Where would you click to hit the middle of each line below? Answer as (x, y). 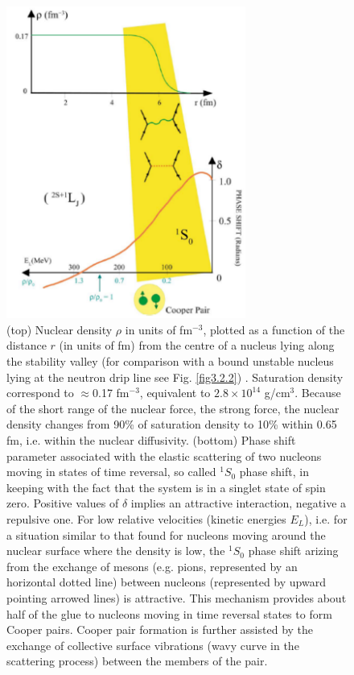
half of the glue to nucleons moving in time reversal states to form (169, 613)
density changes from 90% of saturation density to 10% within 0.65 (172, 424)
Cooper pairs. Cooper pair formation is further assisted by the (160, 629)
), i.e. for (326, 519)
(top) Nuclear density (60, 329)
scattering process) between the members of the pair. (137, 661)
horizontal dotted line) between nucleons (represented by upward (166, 582)
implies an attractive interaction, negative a (239, 503)
